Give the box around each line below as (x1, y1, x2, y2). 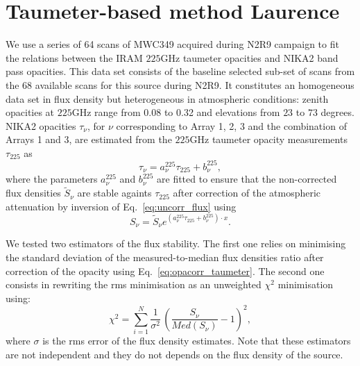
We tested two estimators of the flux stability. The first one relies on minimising (6, 236, 346, 251)
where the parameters (6, 172, 98, 186)
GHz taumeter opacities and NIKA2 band (160, 50, 338, 65)
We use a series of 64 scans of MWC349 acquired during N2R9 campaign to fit (6, 37, 339, 51)
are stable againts (77, 185, 152, 200)
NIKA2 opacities (6, 118, 76, 133)
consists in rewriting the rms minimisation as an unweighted (6, 277, 262, 292)
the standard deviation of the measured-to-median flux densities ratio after (6, 249, 324, 264)
